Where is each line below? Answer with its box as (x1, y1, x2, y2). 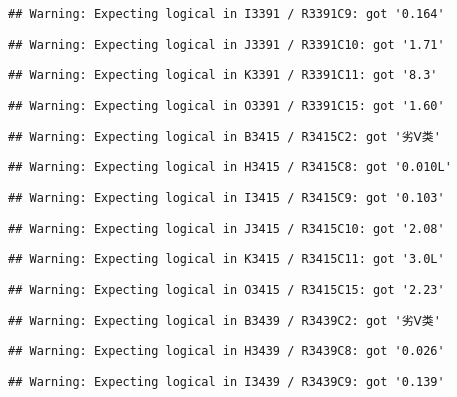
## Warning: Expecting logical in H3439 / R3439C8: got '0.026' (8, 344, 445, 359)
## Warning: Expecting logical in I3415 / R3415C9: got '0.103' (8, 190, 445, 205)
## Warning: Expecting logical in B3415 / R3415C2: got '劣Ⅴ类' (8, 129, 441, 144)
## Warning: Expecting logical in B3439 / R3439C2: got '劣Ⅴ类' (8, 313, 441, 328)
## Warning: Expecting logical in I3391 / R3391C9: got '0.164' (8, 7, 445, 21)
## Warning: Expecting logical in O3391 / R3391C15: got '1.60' (8, 98, 445, 113)
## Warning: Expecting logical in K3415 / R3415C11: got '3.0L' (8, 252, 445, 267)
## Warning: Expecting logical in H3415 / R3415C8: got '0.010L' (8, 160, 452, 175)
